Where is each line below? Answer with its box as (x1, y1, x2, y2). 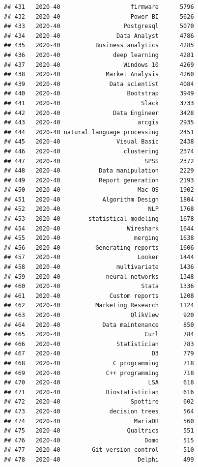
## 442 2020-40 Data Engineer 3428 (4, 109, 194, 117)
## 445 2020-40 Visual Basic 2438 (4, 138, 194, 146)
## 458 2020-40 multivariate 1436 (4, 263, 194, 271)
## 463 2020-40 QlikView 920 (4, 312, 194, 319)
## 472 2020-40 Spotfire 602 (4, 398, 194, 406)
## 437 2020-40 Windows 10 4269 (4, 61, 194, 68)
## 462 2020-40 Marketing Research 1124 (4, 302, 194, 309)
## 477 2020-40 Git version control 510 (4, 446, 194, 454)
